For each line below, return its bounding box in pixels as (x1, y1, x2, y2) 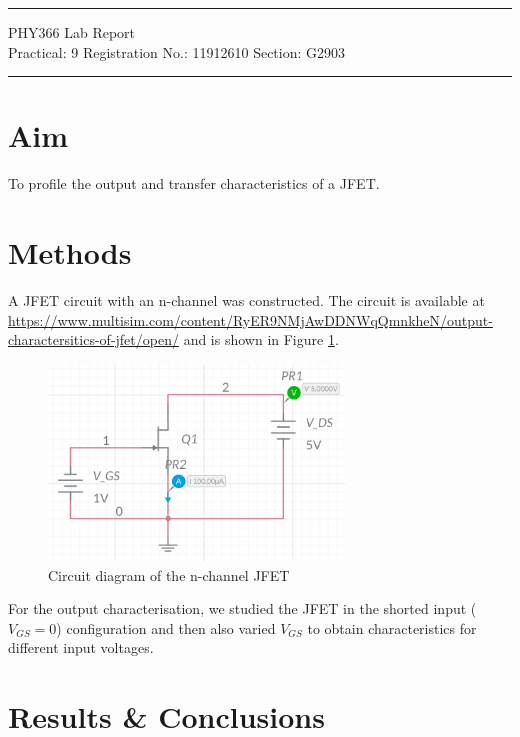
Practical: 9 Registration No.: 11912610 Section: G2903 (8, 41, 346, 62)
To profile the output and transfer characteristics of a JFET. (8, 173, 380, 194)
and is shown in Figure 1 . (183, 329, 339, 350)
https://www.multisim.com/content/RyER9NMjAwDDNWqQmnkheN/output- (8, 309, 493, 330)
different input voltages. (8, 637, 154, 658)
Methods (8, 232, 132, 273)
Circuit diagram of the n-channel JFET (48, 564, 290, 585)
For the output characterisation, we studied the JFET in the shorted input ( (8, 598, 477, 619)
